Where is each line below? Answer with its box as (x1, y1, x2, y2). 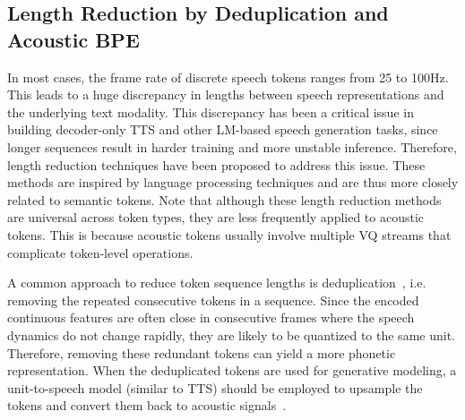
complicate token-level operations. (7, 243, 194, 261)
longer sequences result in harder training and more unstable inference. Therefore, (7, 137, 457, 156)
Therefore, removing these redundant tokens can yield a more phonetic (7, 343, 396, 362)
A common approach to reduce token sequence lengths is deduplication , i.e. (7, 273, 426, 292)
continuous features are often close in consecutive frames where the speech (7, 308, 415, 327)
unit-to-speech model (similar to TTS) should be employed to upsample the (7, 378, 423, 397)
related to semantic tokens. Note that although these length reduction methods (7, 190, 442, 209)
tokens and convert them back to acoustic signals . (7, 396, 287, 415)
